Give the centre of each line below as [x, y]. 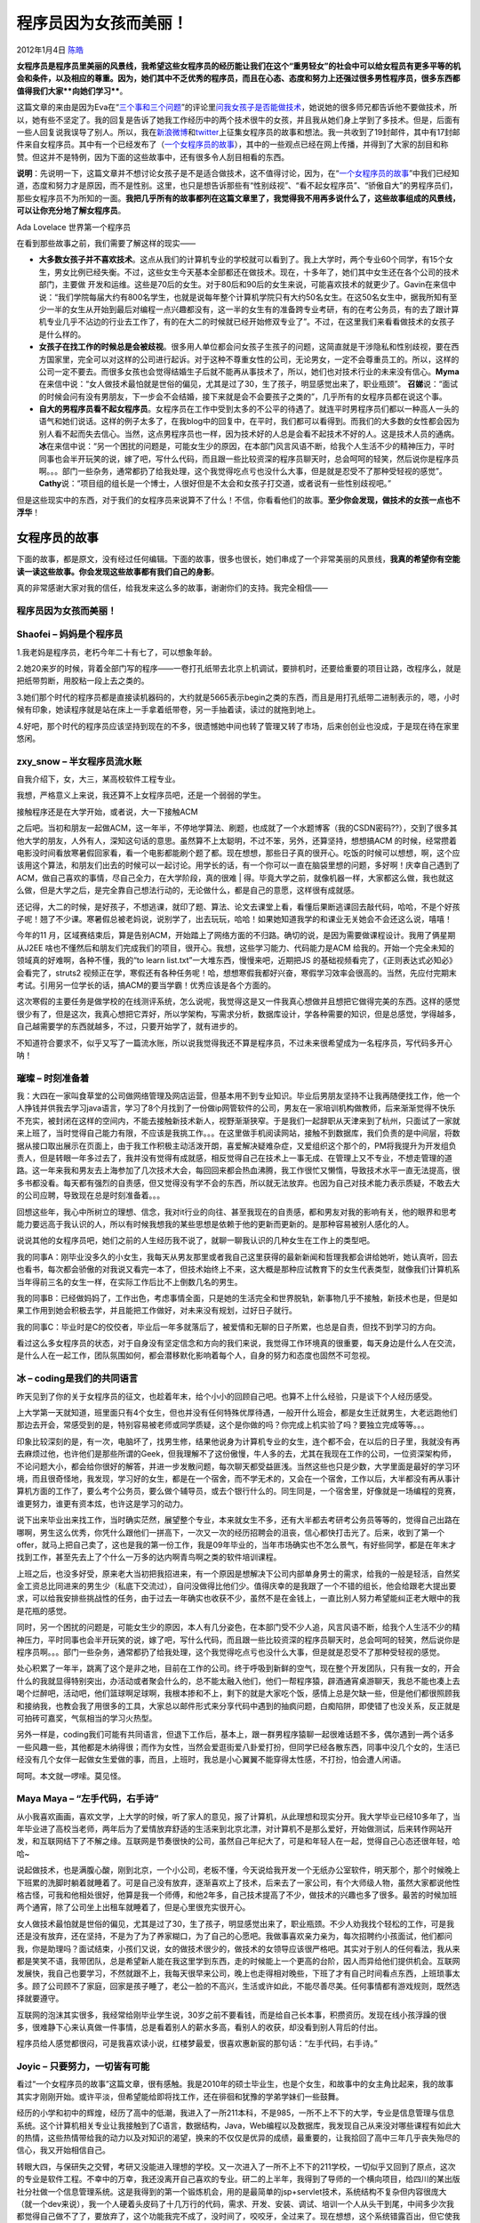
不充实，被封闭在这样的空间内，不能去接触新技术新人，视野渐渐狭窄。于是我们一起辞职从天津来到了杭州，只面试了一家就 [238, 1120]
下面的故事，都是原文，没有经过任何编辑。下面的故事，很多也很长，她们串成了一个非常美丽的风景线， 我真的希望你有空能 [238, 559]
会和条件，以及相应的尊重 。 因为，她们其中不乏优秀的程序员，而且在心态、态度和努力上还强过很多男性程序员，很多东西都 [238, 78]
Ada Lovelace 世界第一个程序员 [74, 227]
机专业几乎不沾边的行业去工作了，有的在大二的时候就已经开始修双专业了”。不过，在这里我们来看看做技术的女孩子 [247, 322]
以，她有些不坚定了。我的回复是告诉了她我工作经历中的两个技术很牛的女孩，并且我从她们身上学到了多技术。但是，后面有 [238, 119]
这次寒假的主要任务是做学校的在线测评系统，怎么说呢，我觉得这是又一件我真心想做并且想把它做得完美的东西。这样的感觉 [238, 1001]
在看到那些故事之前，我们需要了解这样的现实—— [106, 244]
